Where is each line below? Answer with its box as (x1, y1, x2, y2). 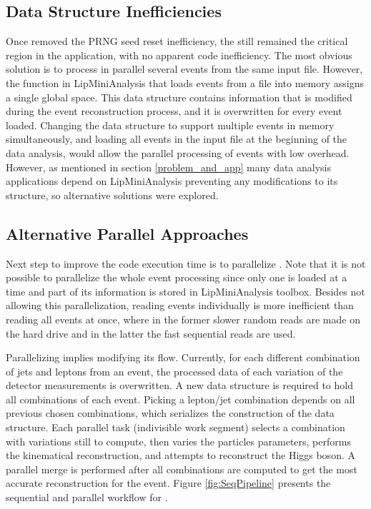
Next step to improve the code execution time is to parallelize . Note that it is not (6, 256, 366, 271)
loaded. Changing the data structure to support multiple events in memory (6, 117, 335, 132)
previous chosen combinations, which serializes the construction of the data (6, 405, 335, 420)
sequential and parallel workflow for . (6, 490, 168, 505)
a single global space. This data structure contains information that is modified (6, 89, 352, 104)
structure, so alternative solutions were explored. (6, 187, 219, 202)
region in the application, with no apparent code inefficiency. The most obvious (6, 47, 352, 62)
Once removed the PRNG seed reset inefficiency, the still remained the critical (6, 34, 348, 49)
